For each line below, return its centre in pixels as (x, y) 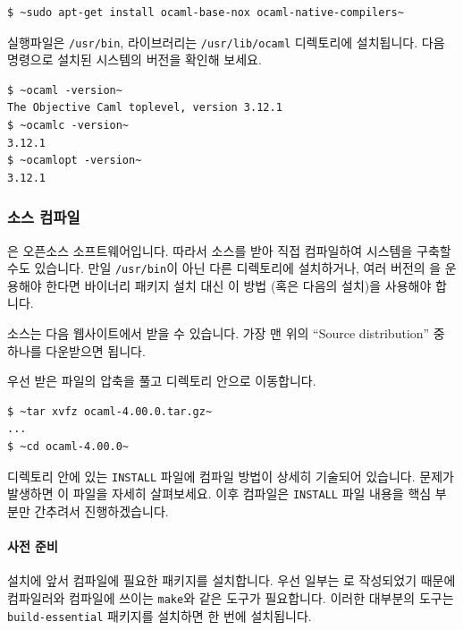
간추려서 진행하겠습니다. (101, 511)
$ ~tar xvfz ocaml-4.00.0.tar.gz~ (110, 411)
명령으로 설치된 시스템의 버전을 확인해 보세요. (135, 60)
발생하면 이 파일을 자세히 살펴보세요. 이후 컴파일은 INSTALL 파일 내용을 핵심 (219, 494)
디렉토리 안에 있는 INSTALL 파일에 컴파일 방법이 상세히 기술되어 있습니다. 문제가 (231, 476)
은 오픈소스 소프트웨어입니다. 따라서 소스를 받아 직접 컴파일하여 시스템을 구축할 (229, 250)
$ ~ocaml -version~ (65, 90)
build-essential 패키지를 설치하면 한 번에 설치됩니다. (160, 615)
